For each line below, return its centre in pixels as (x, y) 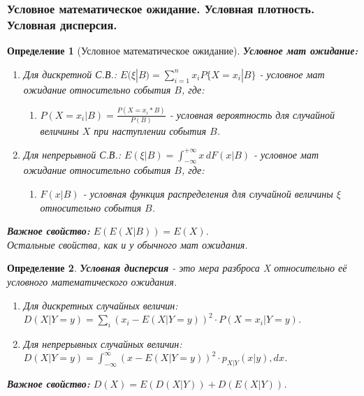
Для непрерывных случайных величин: (103, 343)
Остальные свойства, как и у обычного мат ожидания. (128, 244)
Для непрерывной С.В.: (72, 154)
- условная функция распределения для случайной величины (208, 193)
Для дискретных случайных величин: (101, 305)
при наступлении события (150, 130)
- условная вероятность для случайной (252, 114)
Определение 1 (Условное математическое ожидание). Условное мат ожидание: (183, 51)
